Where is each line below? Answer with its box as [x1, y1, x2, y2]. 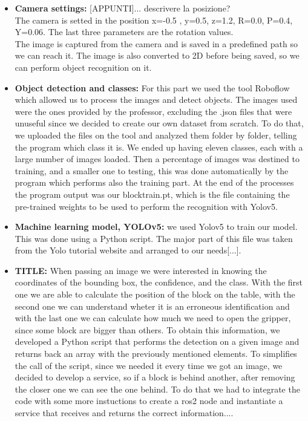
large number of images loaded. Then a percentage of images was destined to [15, 152, 300, 165]
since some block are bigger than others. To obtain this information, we [15, 323, 280, 336]
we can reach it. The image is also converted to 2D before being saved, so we [15, 49, 300, 62]
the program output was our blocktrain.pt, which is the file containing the [15, 188, 290, 200]
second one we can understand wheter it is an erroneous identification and [15, 299, 290, 312]
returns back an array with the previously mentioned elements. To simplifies [15, 347, 297, 360]
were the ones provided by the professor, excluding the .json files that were [15, 105, 292, 117]
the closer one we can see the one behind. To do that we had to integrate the [15, 382, 300, 395]
